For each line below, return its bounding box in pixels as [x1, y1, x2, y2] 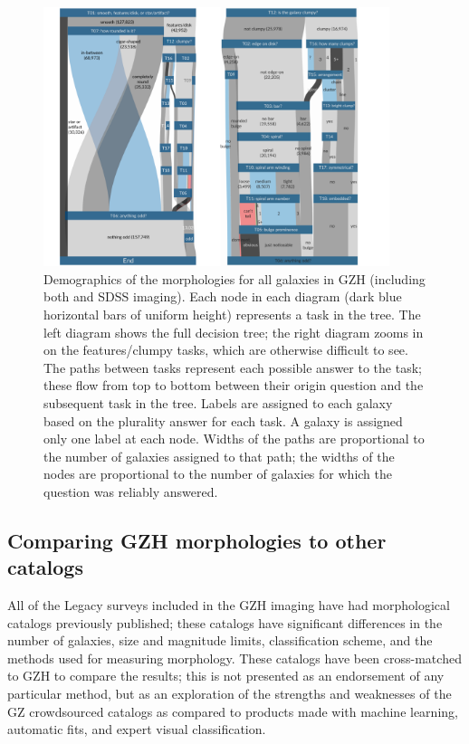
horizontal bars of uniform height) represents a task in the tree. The [43, 304, 421, 323]
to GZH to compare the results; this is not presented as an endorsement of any [7, 666, 445, 685]
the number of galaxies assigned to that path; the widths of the [43, 446, 395, 465]
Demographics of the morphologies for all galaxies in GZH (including [43, 269, 426, 288]
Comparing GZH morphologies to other [7, 526, 387, 554]
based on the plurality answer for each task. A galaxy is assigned [43, 411, 403, 430]
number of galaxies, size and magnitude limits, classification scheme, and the [7, 631, 433, 650]
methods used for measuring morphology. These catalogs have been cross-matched [7, 648, 462, 667]
